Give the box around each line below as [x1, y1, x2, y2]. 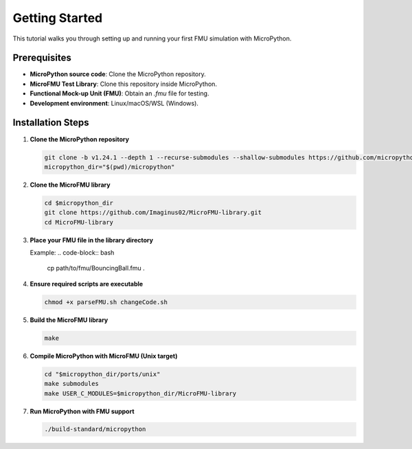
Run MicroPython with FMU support [30, 407, 135, 415]
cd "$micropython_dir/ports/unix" [44, 370, 161, 378]
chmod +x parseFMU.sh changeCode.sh [44, 298, 168, 306]
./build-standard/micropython [44, 426, 146, 433]
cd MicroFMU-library [44, 218, 113, 226]
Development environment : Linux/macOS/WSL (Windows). [30, 99, 199, 107]
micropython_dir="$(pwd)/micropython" [44, 163, 175, 171]
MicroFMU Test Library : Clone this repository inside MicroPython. [30, 80, 218, 88]
